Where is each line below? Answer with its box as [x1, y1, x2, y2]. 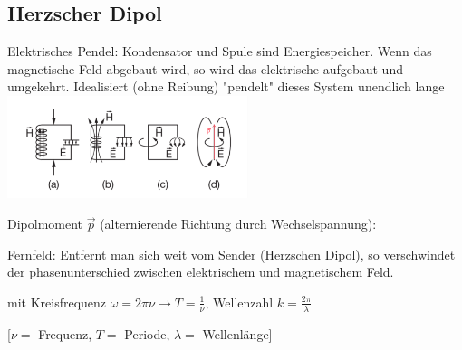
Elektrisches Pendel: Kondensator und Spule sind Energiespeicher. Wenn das [7, 42, 432, 61]
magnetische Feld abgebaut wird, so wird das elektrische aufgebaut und [7, 59, 403, 78]
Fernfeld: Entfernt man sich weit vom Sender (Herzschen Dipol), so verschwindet [7, 244, 456, 263]
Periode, [124, 324, 170, 343]
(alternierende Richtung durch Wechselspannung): [100, 213, 377, 232]
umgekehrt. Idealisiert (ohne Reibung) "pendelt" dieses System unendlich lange [7, 77, 445, 96]
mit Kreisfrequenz [7, 292, 107, 311]
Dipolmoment [7, 213, 83, 232]
